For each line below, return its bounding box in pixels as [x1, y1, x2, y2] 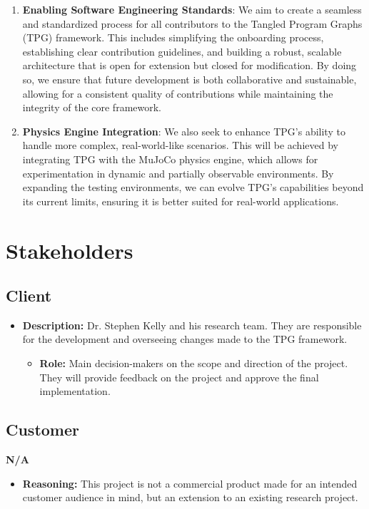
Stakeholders [6, 235, 133, 264]
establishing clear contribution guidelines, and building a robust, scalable [22, 43, 342, 58]
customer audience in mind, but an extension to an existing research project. [22, 490, 358, 505]
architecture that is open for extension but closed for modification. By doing [22, 58, 357, 73]
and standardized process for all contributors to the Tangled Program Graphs [22, 16, 363, 31]
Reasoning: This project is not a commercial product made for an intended [22, 475, 358, 490]
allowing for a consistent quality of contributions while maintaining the [22, 86, 333, 101]
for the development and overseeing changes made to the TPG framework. [22, 331, 348, 346]
